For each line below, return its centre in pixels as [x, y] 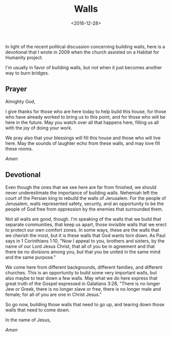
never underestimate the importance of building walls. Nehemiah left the [81, 193]
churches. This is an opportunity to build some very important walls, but [81, 272]
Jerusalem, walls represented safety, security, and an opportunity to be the [84, 203]
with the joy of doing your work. [39, 128]
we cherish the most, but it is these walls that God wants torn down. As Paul [85, 235]
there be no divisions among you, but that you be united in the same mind [83, 252]
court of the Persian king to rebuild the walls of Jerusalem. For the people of [86, 198]
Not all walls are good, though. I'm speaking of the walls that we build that [83, 219]
